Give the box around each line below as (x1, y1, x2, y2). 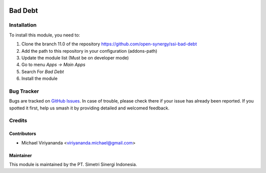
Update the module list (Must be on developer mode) (21, 55, 129, 61)
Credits (9, 117, 27, 124)
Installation (9, 22, 37, 29)
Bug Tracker (9, 88, 39, 95)
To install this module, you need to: (9, 32, 80, 38)
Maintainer (9, 152, 32, 158)
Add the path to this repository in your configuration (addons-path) (21, 48, 158, 54)
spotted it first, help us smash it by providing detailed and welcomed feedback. (9, 105, 169, 111)
